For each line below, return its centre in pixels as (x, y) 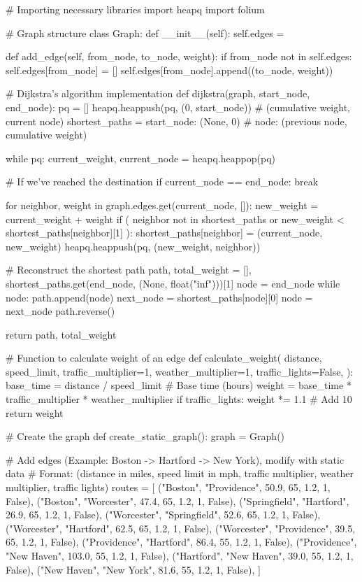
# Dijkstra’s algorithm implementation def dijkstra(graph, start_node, (158, 93)
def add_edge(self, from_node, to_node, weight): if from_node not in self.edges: (179, 56)
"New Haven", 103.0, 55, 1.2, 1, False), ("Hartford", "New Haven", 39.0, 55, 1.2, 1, (180, 555)
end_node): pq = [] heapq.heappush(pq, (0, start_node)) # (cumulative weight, (178, 107)
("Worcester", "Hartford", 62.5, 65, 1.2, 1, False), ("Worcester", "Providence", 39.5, (181, 528)
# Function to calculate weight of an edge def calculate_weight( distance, (164, 358)
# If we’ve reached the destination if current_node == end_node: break (162, 182)
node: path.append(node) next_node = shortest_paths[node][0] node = (159, 297)
